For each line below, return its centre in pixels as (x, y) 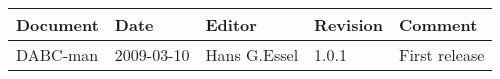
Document (57, 24)
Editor (231, 24)
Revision (348, 24)
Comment (438, 24)
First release (441, 54)
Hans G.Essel (252, 54)
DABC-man (57, 54)
